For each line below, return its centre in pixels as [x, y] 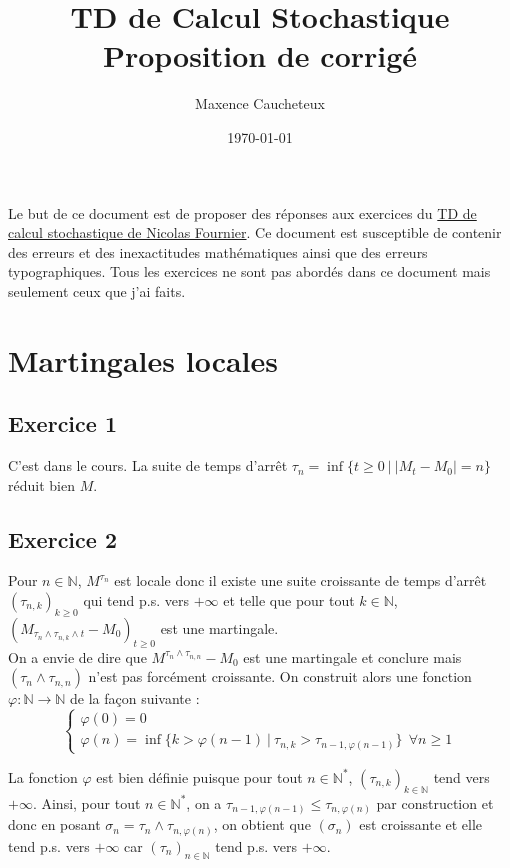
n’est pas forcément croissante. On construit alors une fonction [280, 676]
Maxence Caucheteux [260, 103]
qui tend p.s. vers [136, 600]
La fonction [43, 776]
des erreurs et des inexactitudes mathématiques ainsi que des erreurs [218, 251]
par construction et [435, 802]
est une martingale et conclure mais [352, 656]
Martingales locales [143, 359]
